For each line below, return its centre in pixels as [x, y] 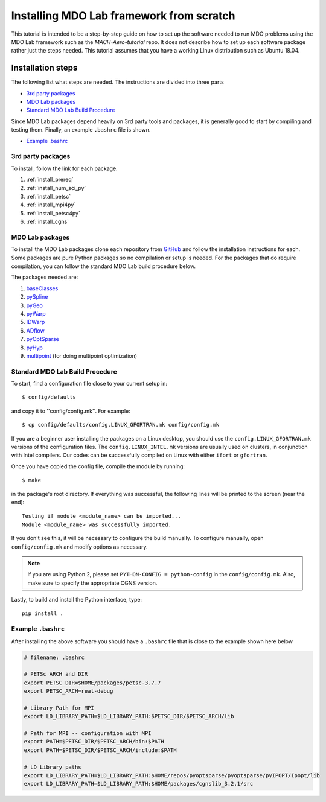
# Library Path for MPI [59, 708]
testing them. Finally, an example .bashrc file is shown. [81, 130]
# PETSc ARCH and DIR [56, 674]
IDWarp [36, 322]
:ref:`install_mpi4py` [51, 205]
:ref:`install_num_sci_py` [56, 188]
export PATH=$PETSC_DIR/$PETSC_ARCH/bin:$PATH [94, 742]
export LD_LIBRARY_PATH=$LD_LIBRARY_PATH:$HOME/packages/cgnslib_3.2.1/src [139, 784]
